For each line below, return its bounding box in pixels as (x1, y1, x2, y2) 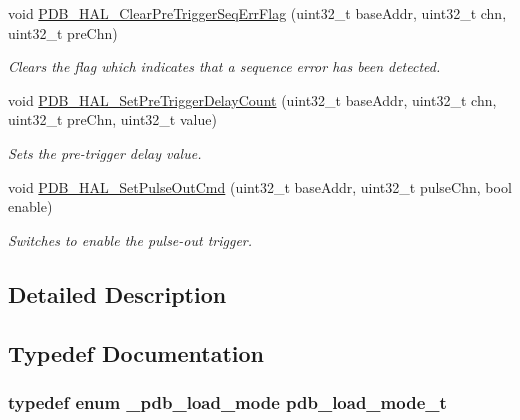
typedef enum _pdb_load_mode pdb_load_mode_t (8, 389, 447, 414)
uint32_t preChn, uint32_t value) (8, 109, 217, 130)
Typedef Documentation (8, 337, 264, 368)
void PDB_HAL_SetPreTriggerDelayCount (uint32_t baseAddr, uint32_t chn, (8, 89, 497, 110)
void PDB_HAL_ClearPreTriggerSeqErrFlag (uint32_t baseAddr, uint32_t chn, (8, 3, 507, 23)
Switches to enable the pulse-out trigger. (8, 229, 253, 250)
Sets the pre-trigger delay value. (8, 142, 202, 163)
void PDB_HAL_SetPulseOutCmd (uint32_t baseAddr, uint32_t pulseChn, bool (8, 176, 512, 197)
